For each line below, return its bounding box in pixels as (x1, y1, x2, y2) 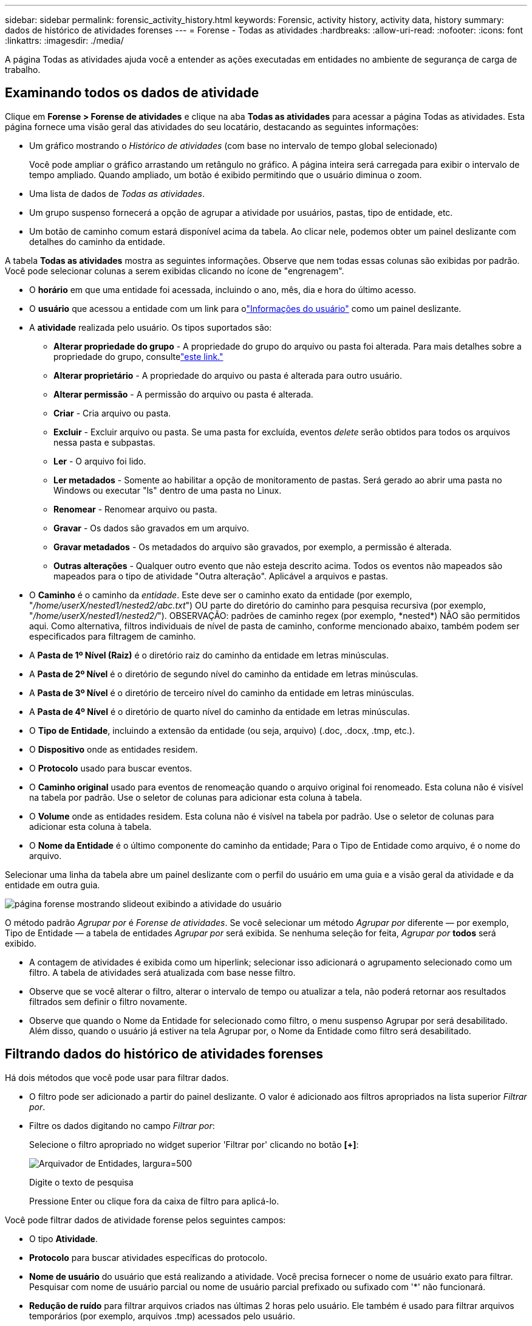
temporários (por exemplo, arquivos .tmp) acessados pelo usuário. (29, 1310, 295, 1321)
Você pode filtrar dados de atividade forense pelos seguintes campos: (5, 1214, 286, 1225)
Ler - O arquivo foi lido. (53, 455, 146, 466)
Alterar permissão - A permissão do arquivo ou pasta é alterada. (53, 388, 313, 399)
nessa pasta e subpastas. (53, 437, 155, 447)
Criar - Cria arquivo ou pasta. (53, 407, 171, 418)
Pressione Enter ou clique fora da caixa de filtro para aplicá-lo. (29, 1195, 279, 1206)
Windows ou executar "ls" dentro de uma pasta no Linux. (53, 485, 282, 496)
